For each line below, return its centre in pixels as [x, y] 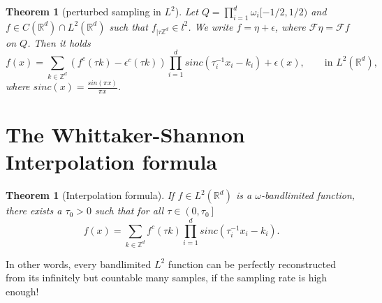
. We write [211, 26]
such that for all [129, 210]
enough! [22, 291]
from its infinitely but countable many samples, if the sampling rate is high [167, 278]
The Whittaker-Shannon [125, 134]
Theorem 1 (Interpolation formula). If [90, 195]
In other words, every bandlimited [79, 264]
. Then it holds [59, 42]
